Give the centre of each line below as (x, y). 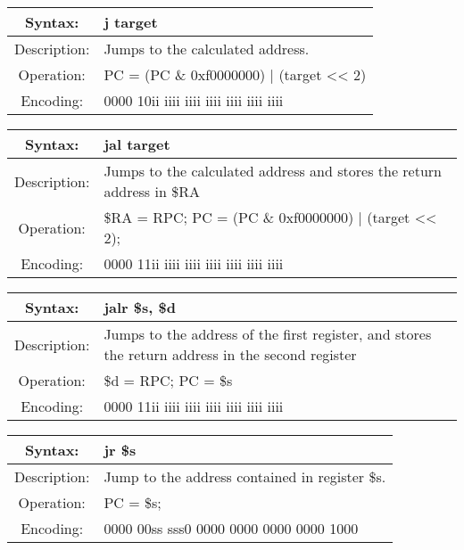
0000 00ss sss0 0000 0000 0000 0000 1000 (231, 528)
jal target (137, 144)
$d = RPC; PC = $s (168, 380)
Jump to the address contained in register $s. (245, 476)
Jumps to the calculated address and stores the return (273, 171)
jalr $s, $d (140, 307)
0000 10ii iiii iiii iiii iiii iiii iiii (194, 100)
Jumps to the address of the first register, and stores (268, 334)
